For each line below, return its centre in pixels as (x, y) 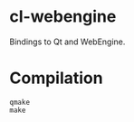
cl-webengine (63, 17)
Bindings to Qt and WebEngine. (67, 42)
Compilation (56, 78)
